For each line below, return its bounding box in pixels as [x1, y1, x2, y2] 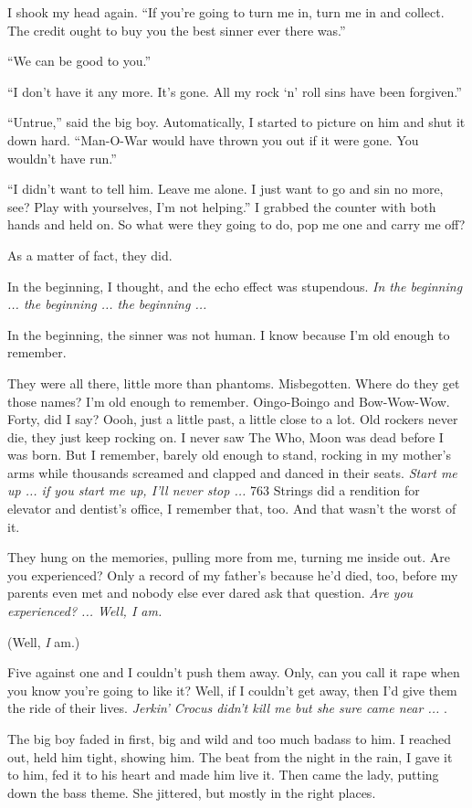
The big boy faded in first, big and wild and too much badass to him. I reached [7, 729, 452, 748]
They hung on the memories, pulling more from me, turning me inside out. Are [7, 548, 450, 567]
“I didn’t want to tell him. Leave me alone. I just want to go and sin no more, [7, 179, 444, 198]
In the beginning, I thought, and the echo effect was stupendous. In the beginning [7, 276, 463, 295]
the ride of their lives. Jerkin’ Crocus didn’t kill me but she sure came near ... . [7, 698, 447, 718]
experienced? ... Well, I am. [7, 601, 163, 621]
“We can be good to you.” [7, 51, 152, 70]
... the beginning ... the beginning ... [7, 294, 207, 314]
